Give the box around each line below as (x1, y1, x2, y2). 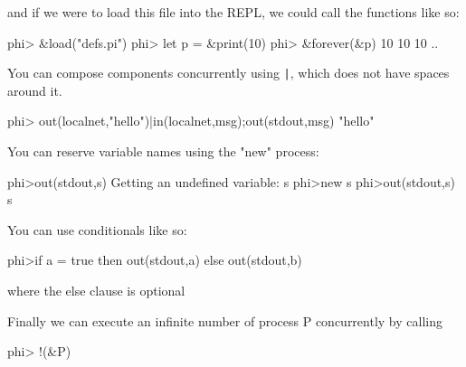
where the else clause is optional (7, 281, 185, 299)
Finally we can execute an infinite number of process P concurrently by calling (7, 311, 442, 330)
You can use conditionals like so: (7, 220, 187, 239)
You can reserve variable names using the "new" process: (7, 142, 319, 161)
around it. (7, 80, 62, 99)
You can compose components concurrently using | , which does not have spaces (7, 63, 450, 82)
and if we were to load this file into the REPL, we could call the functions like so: (7, 3, 460, 21)
